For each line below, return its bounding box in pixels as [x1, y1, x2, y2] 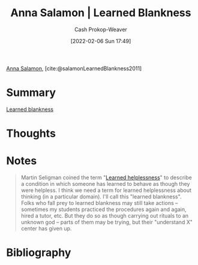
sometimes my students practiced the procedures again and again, [20, 206, 187, 213]
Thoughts [6, 127, 56, 140]
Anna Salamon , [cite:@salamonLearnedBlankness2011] [6, 65, 142, 72]
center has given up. [20, 225, 72, 232]
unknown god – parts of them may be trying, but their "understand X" [20, 219, 193, 225]
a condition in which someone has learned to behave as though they [20, 180, 190, 187]
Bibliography [6, 246, 71, 260]
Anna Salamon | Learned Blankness [10, 6, 191, 20]
